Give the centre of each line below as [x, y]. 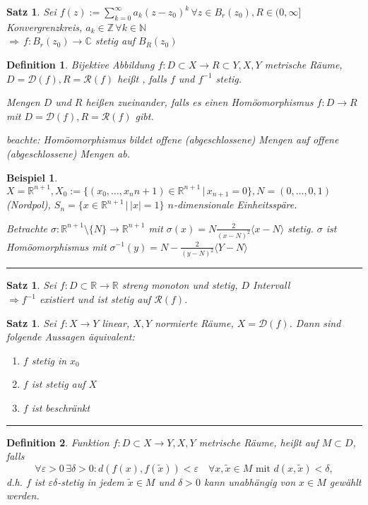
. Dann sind [315, 322]
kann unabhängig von [250, 481]
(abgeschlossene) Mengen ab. [68, 153]
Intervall [272, 285]
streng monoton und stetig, [180, 285]
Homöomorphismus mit [57, 246]
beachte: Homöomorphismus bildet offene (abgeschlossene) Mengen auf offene [173, 139]
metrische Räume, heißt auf [259, 442]
